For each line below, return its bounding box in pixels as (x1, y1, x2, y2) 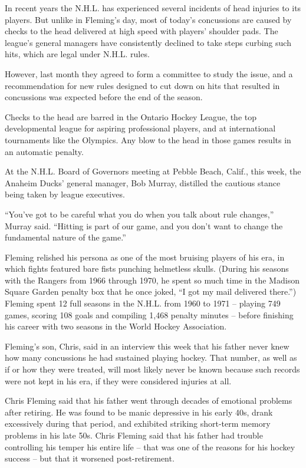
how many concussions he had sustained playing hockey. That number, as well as (5, 351, 297, 364)
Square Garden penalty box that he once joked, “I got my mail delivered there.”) (5, 285, 297, 298)
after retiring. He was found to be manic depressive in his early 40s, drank (5, 406, 273, 418)
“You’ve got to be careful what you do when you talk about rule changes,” (5, 207, 274, 220)
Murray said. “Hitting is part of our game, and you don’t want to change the (5, 219, 283, 232)
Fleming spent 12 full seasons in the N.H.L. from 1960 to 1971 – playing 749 (5, 297, 281, 309)
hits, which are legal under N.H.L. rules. (5, 48, 150, 60)
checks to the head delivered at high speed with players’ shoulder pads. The (5, 25, 278, 37)
